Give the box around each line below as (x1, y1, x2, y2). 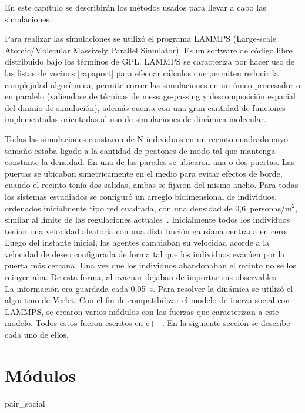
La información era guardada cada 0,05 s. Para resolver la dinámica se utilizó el (5, 282, 293, 294)
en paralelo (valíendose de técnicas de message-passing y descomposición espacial (5, 90, 296, 102)
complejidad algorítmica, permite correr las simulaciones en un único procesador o (5, 78, 301, 90)
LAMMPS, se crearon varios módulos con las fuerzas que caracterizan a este (5, 305, 279, 317)
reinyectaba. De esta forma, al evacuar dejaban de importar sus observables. (5, 271, 279, 283)
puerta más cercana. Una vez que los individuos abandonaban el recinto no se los (5, 259, 296, 271)
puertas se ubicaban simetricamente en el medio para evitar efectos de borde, (5, 167, 283, 179)
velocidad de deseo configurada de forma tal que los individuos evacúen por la (5, 247, 285, 260)
